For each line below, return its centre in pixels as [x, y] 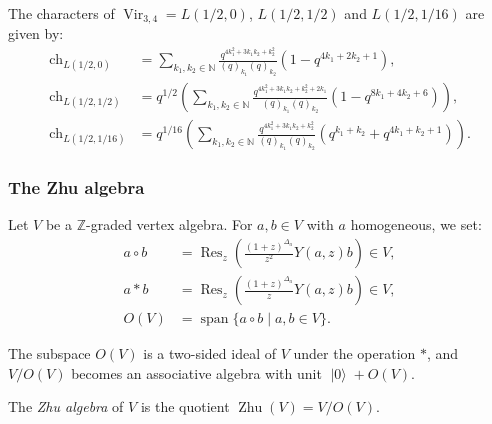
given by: [36, 33]
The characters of [61, 13]
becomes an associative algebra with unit [196, 372]
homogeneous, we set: [416, 224]
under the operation [354, 353]
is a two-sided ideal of [209, 353]
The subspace [49, 353]
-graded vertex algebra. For [169, 224]
